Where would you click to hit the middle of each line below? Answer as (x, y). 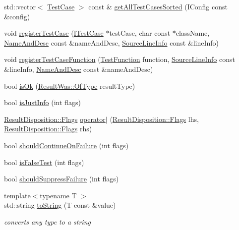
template (17, 195)
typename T (58, 195)
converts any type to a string (47, 221)
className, (193, 33)
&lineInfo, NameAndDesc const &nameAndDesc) (79, 69)
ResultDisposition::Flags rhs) (48, 129)
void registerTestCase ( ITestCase (54, 33)
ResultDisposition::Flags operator (55, 119)
